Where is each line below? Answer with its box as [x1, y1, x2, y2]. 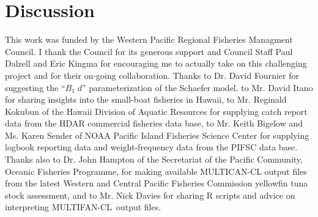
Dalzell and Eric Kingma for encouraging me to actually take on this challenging [5, 57, 307, 70]
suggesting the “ [5, 81, 65, 94]
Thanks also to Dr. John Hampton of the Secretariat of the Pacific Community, [5, 153, 303, 166]
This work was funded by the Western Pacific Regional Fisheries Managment [5, 33, 293, 46]
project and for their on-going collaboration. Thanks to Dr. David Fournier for [5, 68, 299, 81]
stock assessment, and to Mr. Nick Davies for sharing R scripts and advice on [5, 188, 295, 201]
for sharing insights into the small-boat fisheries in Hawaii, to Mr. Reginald [5, 93, 287, 106]
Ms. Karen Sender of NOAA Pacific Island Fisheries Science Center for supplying [5, 128, 309, 141]
